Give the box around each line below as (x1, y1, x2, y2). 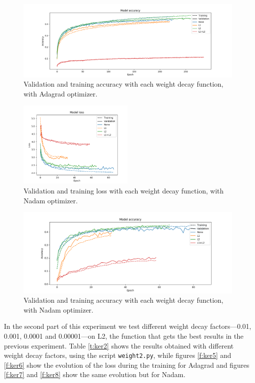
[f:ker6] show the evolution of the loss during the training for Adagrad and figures (4, 359, 250, 370)
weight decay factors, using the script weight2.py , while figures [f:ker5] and (4, 350, 231, 360)
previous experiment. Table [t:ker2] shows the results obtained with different (4, 340, 234, 351)
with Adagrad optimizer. (24, 88, 98, 98)
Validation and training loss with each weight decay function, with (24, 186, 224, 196)
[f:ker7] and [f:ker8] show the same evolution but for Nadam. (4, 369, 186, 380)
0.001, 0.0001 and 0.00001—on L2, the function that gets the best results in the (4, 330, 244, 341)
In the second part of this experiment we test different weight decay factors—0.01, (4, 321, 252, 331)
